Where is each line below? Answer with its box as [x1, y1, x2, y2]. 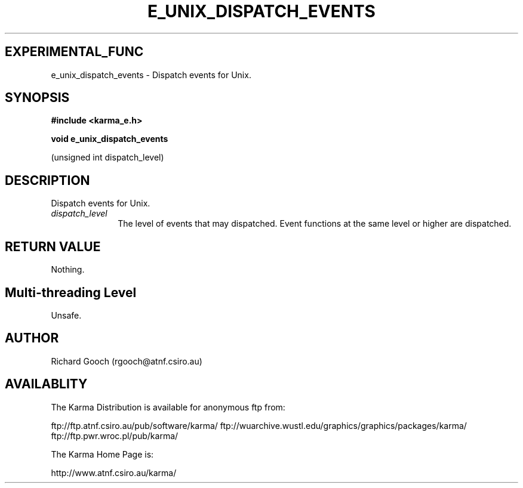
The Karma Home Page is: [51, 449, 154, 459]
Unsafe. [51, 310, 82, 320]
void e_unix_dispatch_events [51, 134, 168, 144]
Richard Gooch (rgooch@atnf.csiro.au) [51, 356, 202, 366]
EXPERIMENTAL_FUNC [5, 44, 144, 60]
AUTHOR [5, 331, 59, 346]
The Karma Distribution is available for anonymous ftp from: [51, 401, 285, 412]
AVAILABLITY [5, 376, 88, 392]
